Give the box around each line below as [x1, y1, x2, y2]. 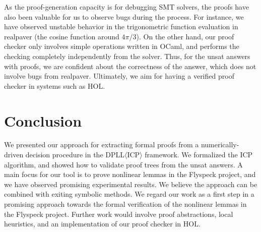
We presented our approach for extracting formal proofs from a [4, 139, 199, 150]
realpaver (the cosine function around [4, 31, 119, 41]
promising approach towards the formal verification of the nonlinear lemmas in [4, 199, 247, 209]
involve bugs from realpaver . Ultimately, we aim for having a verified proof [4, 71, 234, 81]
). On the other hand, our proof [136, 31, 234, 41]
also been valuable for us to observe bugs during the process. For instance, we [4, 11, 244, 22]
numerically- [201, 139, 239, 150]
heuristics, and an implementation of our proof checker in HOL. [4, 218, 201, 229]
